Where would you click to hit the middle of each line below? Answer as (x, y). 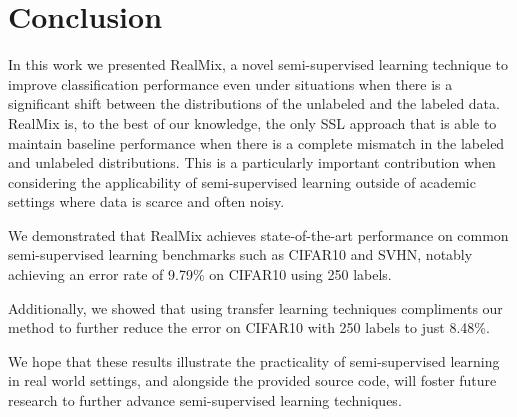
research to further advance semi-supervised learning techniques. (205, 400)
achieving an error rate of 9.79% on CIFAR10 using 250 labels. (200, 274)
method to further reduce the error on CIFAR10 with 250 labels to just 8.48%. (249, 327)
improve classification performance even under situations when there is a (230, 83)
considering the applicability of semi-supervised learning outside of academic (242, 181)
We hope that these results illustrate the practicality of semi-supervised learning (254, 360)
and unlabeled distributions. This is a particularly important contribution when (252, 162)
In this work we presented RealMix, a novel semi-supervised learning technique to (258, 64)
